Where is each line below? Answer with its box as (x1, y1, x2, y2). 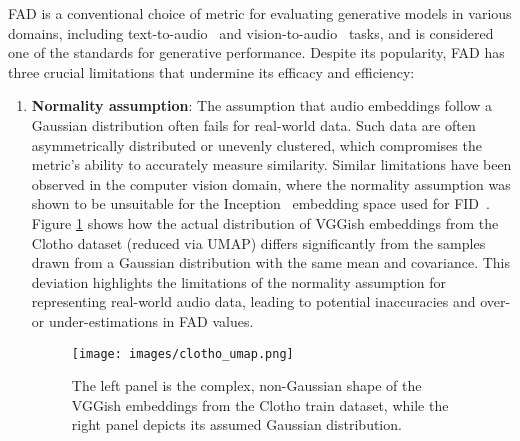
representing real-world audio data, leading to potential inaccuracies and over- (31, 291, 511, 312)
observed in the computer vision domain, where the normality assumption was (31, 173, 511, 194)
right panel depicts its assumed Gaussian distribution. (71, 414, 402, 435)
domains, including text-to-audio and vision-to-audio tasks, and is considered (8, 22, 494, 43)
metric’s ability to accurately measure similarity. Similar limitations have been (31, 154, 512, 175)
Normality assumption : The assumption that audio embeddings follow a (31, 95, 493, 116)
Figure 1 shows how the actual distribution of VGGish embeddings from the (31, 212, 499, 233)
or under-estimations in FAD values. (31, 310, 254, 331)
